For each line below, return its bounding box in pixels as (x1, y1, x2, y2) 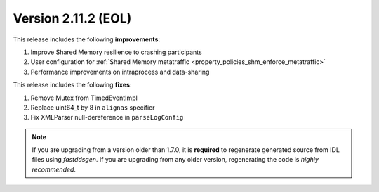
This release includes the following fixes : (13, 81, 132, 89)
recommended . (32, 165, 77, 174)
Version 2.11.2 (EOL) (13, 11, 132, 26)
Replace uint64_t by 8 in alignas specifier (30, 103, 155, 112)
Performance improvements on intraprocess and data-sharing (30, 68, 210, 76)
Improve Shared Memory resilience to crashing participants (30, 48, 203, 56)
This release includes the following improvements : (13, 35, 161, 44)
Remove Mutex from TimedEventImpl (30, 94, 138, 102)
